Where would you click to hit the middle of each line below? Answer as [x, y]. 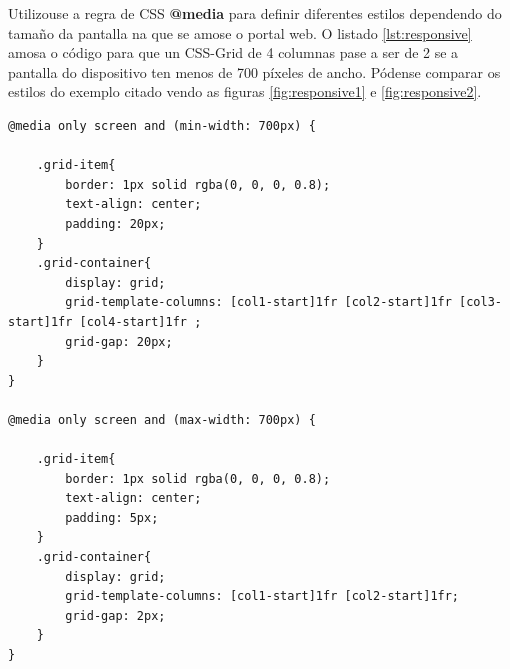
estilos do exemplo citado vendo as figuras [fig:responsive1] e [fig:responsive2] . [245, 91]
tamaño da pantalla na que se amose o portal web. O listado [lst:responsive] [240, 32]
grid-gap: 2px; [115, 615]
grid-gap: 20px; [119, 341]
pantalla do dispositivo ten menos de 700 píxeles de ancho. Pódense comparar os [254, 71]
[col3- [480, 302]
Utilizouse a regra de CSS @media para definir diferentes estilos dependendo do [255, 13]
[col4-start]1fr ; [140, 321]
